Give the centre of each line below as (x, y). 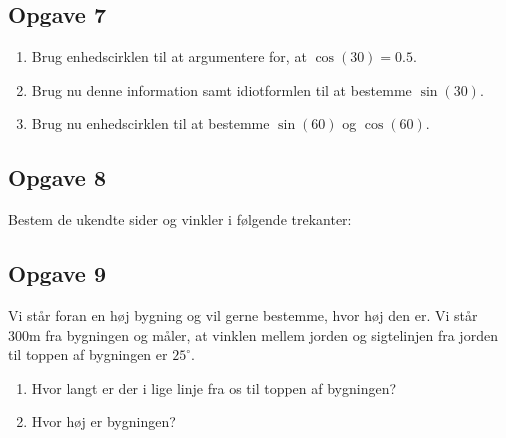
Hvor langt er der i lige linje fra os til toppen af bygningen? (214, 387)
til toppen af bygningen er (88, 354)
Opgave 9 (57, 273)
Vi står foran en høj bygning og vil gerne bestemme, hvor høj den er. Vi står (243, 314)
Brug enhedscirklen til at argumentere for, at (169, 56)
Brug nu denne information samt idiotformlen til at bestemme (221, 89)
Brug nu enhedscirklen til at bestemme (150, 123)
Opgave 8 (57, 177)
